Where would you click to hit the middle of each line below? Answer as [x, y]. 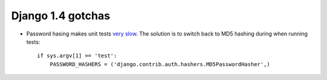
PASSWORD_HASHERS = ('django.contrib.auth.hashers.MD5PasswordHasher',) [160, 64]
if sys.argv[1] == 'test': [77, 56]
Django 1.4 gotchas [61, 16]
